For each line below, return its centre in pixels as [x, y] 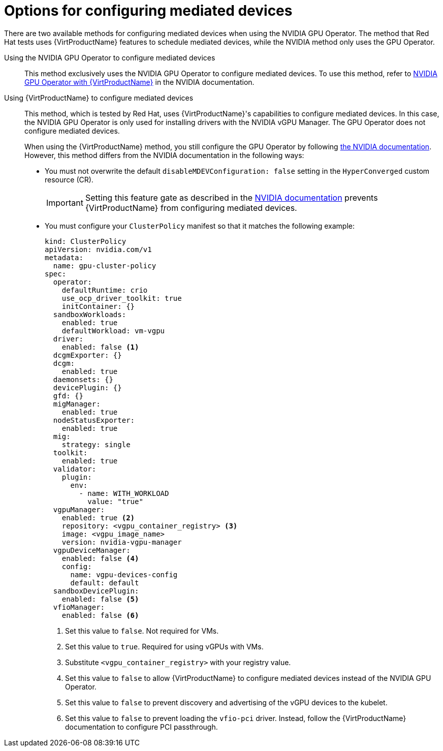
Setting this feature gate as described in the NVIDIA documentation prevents [231, 197]
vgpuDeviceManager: [92, 550]
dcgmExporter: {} [87, 355]
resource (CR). [69, 179]
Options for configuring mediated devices [148, 11]
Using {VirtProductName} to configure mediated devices [99, 98]
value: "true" [115, 501]
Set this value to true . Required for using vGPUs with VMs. [164, 646]
